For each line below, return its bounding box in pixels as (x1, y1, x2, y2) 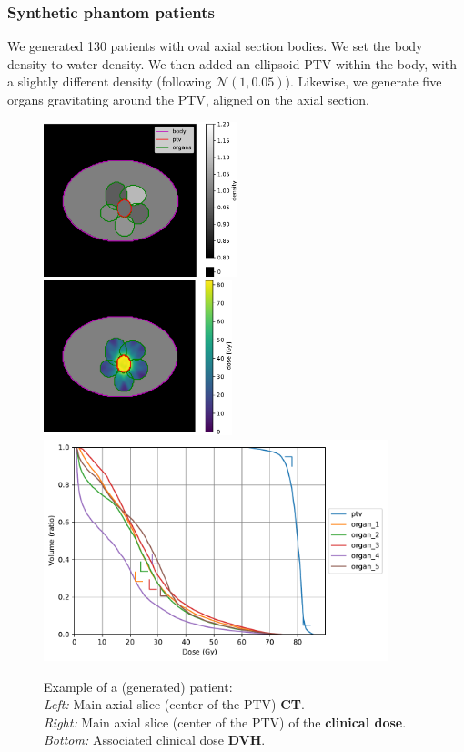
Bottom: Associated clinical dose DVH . (44, 730, 266, 749)
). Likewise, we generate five (285, 72, 442, 91)
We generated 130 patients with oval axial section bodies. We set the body (7, 36, 423, 56)
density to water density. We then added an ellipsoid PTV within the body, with (7, 54, 458, 73)
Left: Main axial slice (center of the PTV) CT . (44, 695, 305, 714)
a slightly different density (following (7, 72, 212, 91)
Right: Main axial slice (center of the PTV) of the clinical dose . (44, 712, 407, 731)
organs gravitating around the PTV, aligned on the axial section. (7, 90, 369, 108)
